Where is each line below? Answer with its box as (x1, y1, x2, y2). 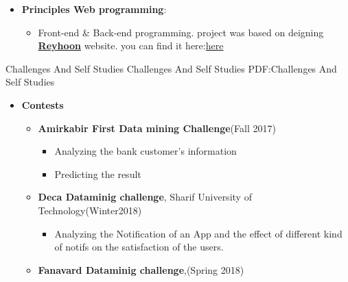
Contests (21, 97, 64, 112)
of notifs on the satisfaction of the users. (54, 240, 224, 254)
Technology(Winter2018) (38, 203, 142, 217)
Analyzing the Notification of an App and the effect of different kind (54, 226, 343, 240)
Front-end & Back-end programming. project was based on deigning (38, 25, 324, 39)
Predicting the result (54, 166, 141, 181)
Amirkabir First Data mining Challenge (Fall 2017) (38, 120, 276, 135)
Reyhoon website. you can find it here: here (38, 38, 224, 53)
